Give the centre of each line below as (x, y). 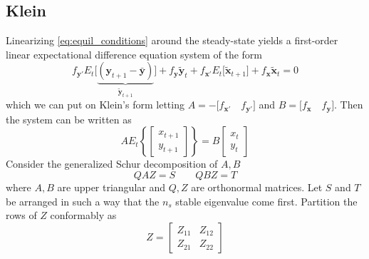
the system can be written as (69, 119)
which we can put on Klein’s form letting (95, 105)
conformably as (83, 215)
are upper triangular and (111, 187)
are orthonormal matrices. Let (257, 187)
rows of (21, 215)
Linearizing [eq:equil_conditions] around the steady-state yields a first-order (172, 40)
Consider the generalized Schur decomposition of (112, 164)
